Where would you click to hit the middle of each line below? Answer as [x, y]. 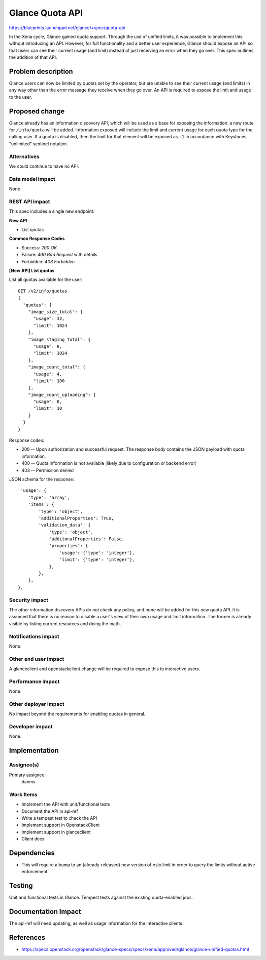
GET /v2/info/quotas [43, 291]
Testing [21, 886]
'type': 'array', [49, 497]
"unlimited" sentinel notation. [39, 144]
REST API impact [30, 201]
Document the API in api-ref [50, 811]
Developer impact [31, 727]
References [27, 938]
